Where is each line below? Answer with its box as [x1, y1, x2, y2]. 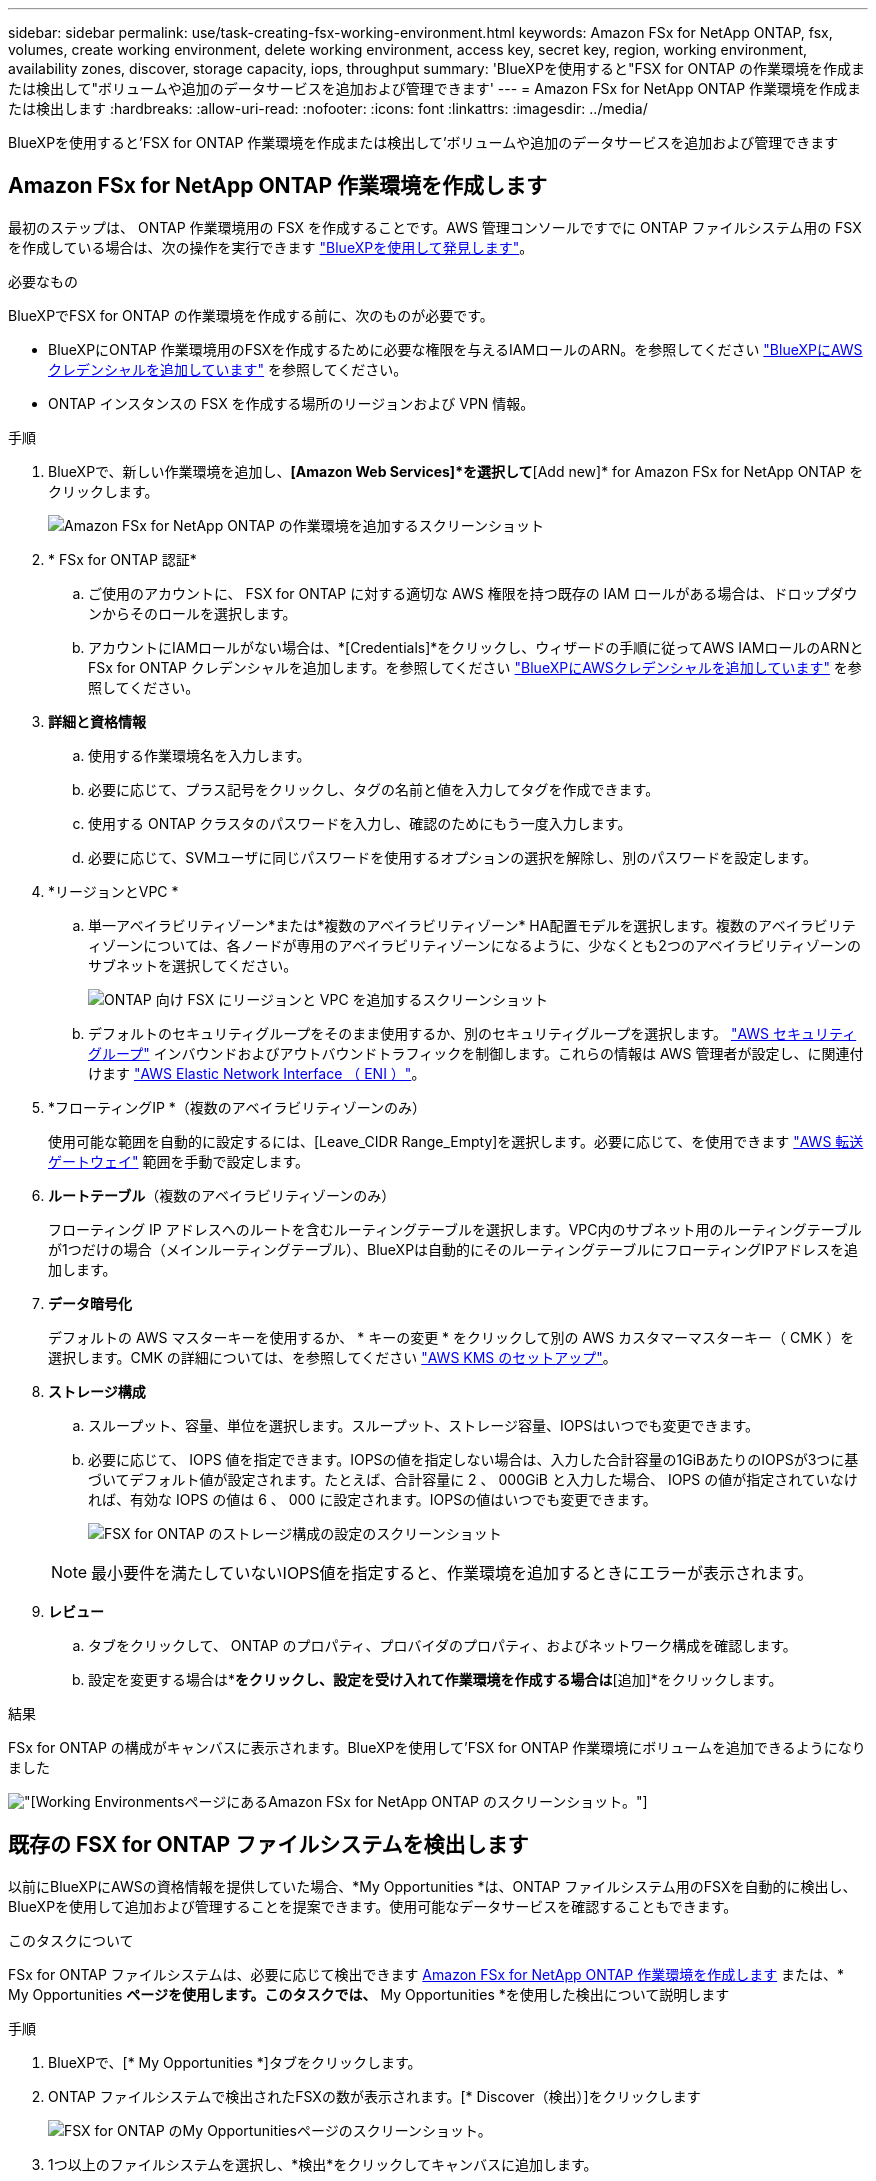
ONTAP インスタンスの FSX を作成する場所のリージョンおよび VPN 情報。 [48, 394, 535, 412]
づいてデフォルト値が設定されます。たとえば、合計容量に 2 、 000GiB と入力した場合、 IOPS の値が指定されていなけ [88, 1470, 858, 1488]
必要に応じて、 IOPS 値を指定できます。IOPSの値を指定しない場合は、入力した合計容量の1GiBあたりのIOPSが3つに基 [88, 1450, 859, 1468]
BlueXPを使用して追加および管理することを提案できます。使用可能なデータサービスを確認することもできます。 [8, 1897, 738, 1915]
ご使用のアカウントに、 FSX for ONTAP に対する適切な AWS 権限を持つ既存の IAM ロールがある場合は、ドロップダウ [88, 584, 858, 602]
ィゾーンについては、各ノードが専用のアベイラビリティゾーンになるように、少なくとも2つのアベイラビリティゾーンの [88, 936, 862, 954]
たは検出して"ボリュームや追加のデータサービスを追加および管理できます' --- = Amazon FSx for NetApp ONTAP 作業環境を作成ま [8, 80, 862, 97]
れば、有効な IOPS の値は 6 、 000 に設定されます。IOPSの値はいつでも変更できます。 [88, 1490, 657, 1508]
